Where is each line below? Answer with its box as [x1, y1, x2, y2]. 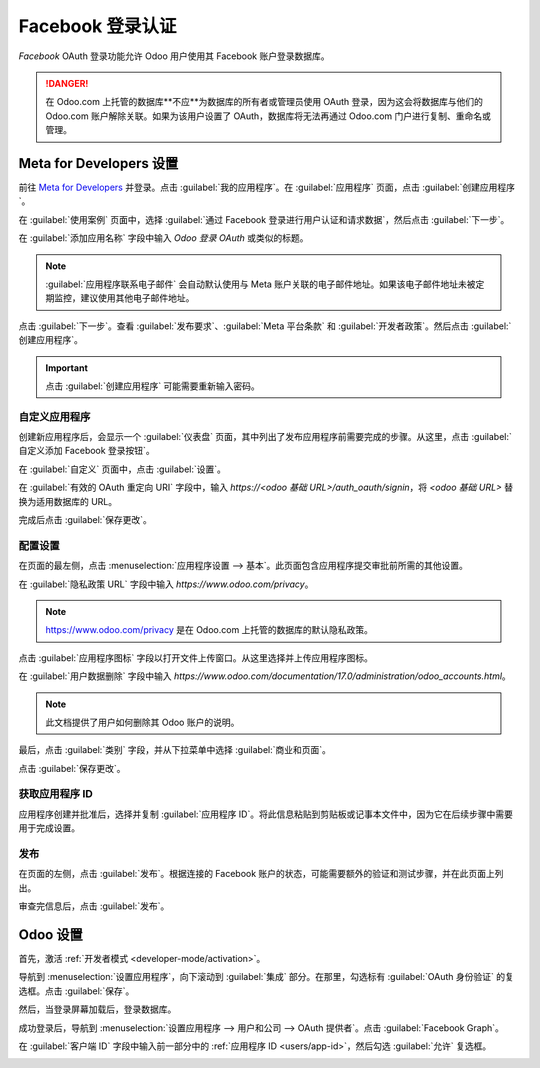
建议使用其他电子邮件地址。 [80, 292, 195, 304]
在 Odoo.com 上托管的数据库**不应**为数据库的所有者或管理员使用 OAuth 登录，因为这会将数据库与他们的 [45, 96, 484, 108]
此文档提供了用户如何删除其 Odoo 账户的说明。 [45, 716, 240, 728]
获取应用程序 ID [18, 787, 94, 801]
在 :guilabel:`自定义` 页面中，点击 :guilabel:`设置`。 [18, 463, 227, 475]
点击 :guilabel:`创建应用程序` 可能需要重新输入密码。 [45, 380, 260, 392]
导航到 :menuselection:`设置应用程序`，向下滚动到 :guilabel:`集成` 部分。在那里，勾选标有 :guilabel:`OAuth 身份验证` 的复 [18, 971, 514, 983]
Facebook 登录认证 [18, 15, 177, 37]
